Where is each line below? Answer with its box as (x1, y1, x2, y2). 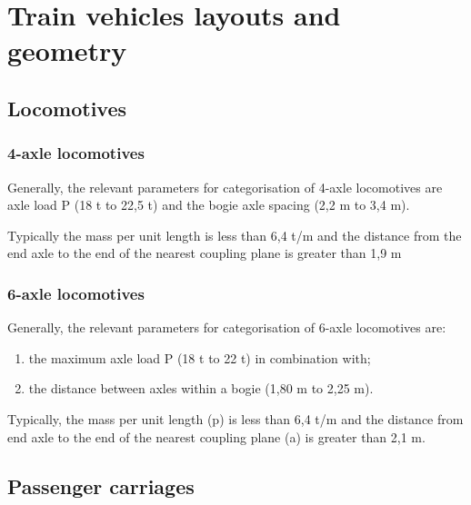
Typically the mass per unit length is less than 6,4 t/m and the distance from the (7, 225, 462, 244)
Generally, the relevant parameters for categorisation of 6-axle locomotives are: (7, 318, 446, 337)
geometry (7, 32, 127, 69)
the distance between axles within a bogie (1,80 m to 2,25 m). (28, 379, 374, 398)
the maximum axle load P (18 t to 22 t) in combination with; (28, 348, 371, 367)
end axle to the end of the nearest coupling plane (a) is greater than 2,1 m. (7, 427, 426, 446)
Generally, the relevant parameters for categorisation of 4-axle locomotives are (7, 177, 443, 196)
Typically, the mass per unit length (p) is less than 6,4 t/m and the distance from (7, 409, 464, 428)
